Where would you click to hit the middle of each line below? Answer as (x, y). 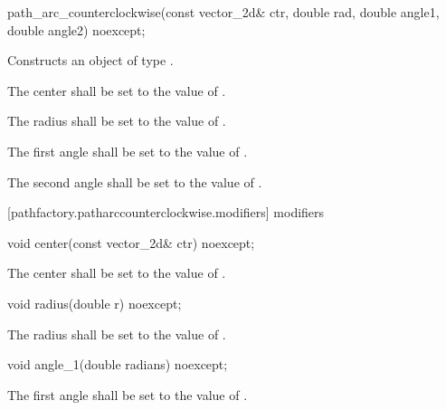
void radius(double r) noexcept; (95, 303)
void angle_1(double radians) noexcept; (118, 364)
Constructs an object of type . (90, 60)
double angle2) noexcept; (76, 29)
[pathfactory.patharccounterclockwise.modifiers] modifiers (166, 212)
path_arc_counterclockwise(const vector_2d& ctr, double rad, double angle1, (223, 12)
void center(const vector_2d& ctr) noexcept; (131, 242)
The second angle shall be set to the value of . (135, 181)
